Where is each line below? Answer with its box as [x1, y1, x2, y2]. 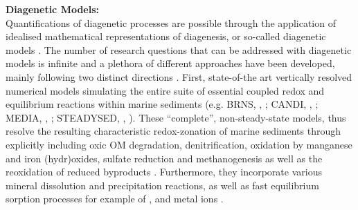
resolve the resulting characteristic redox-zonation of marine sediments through [6, 124, 341, 138]
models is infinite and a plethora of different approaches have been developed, [6, 56, 335, 70]
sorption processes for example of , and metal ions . [6, 191, 224, 206]
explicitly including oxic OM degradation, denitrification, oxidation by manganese [6, 137, 352, 151]
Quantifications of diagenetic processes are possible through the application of [6, 15, 336, 30]
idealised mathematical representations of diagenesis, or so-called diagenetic [6, 29, 326, 44]
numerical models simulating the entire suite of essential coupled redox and [6, 83, 325, 97]
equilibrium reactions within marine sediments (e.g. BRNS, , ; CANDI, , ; [6, 97, 319, 111]
